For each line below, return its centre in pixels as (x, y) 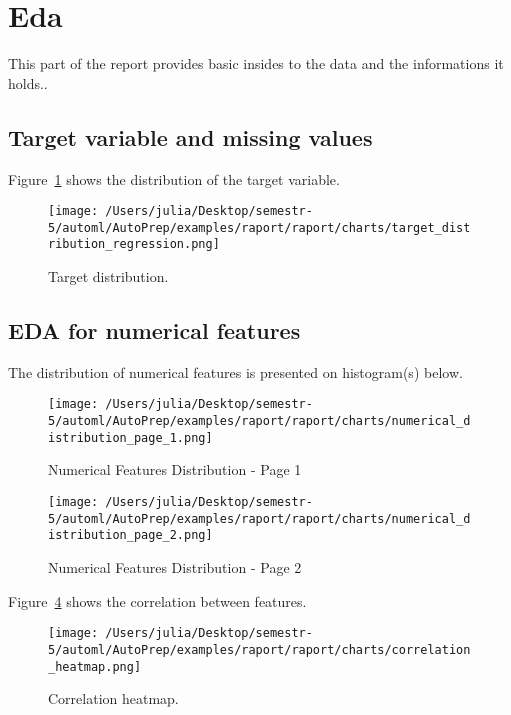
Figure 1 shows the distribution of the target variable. (174, 178)
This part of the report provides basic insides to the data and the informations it (256, 63)
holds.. (28, 82)
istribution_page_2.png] (130, 535)
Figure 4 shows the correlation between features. (157, 600)
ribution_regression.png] (134, 244)
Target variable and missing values (190, 136)
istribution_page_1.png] (130, 437)
